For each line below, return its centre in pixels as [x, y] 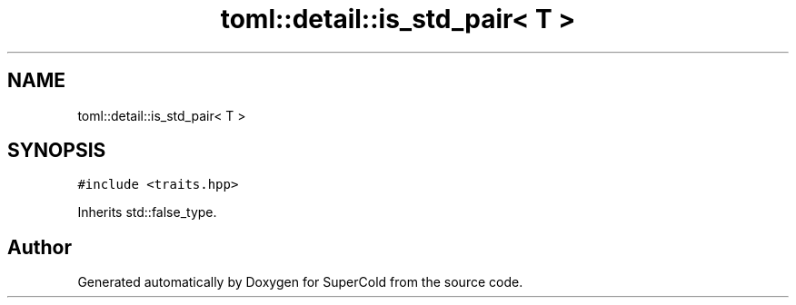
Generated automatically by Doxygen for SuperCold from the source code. [300, 282]
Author [40, 247]
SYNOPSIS [57, 151]
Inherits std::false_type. [147, 212]
